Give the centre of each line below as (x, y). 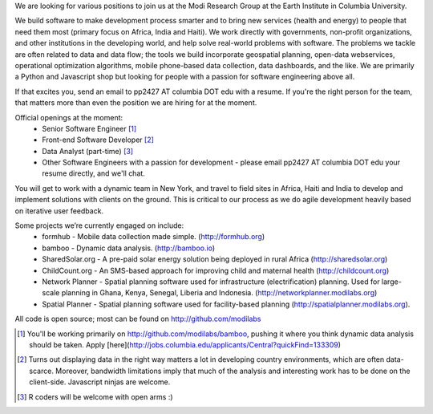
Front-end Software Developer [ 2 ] (98, 140)
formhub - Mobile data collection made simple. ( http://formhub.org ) (154, 237)
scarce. (41, 371)
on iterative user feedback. (59, 211)
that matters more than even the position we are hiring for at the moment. (136, 103)
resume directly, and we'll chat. (94, 173)
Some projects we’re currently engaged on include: (99, 225)
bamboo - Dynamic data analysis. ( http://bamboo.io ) (129, 248)
